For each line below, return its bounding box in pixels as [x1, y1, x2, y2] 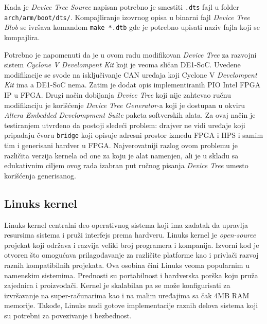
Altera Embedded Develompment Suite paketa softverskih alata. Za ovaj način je [4, 110, 256, 120]
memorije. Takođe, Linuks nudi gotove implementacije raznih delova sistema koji [4, 300, 258, 311]
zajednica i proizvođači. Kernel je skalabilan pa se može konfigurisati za [4, 280, 230, 291]
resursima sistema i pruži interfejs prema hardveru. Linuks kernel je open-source [4, 229, 256, 240]
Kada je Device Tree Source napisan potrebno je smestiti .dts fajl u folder [4, 2, 239, 12]
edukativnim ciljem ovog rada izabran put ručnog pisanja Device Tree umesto [4, 160, 248, 171]
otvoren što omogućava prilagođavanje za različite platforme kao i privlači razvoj [4, 249, 259, 260]
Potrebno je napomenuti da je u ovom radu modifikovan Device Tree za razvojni [4, 49, 257, 60]
